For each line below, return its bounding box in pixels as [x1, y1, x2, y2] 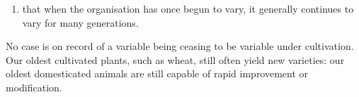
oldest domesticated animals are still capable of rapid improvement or [6, 66, 309, 81]
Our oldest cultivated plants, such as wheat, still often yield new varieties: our [6, 52, 345, 67]
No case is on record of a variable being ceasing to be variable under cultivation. [6, 39, 354, 53]
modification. [6, 79, 62, 94]
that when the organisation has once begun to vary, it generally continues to [22, 1, 354, 15]
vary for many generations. [22, 15, 139, 30]
